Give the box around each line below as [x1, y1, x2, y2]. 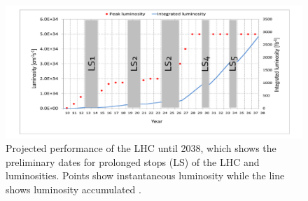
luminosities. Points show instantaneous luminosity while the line [6, 168, 285, 183]
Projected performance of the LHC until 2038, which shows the [6, 141, 276, 155]
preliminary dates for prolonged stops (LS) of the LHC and [6, 154, 260, 169]
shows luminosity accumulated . [6, 182, 141, 197]
